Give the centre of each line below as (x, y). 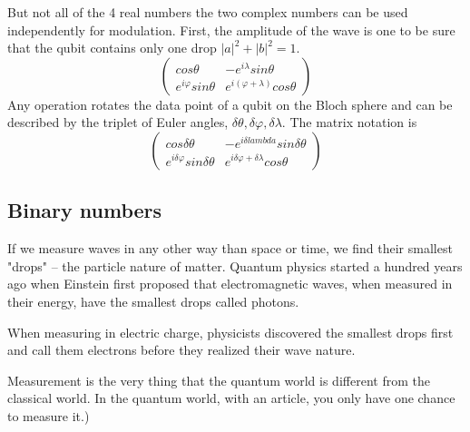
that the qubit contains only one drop (112, 48)
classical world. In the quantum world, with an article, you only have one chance (231, 398)
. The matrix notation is (349, 122)
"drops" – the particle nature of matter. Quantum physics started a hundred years (235, 265)
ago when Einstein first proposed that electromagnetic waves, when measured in (230, 284)
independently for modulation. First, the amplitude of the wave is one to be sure (231, 29)
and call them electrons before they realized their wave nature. (181, 350)
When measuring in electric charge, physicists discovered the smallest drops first (230, 332)
